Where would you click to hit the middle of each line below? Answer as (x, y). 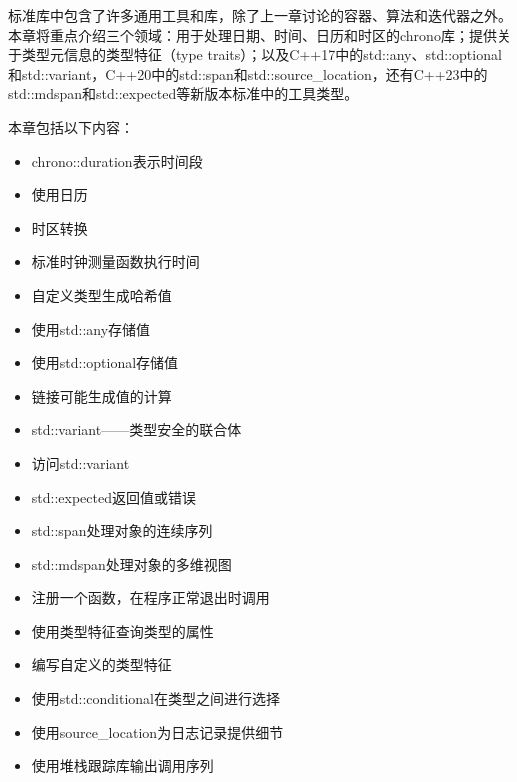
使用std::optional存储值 (105, 362)
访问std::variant (80, 462)
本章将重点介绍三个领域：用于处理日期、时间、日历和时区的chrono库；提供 (252, 34)
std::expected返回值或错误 (113, 496)
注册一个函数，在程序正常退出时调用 (150, 597)
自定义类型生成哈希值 (101, 294)
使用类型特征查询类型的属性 (122, 630)
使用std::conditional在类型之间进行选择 (156, 698)
